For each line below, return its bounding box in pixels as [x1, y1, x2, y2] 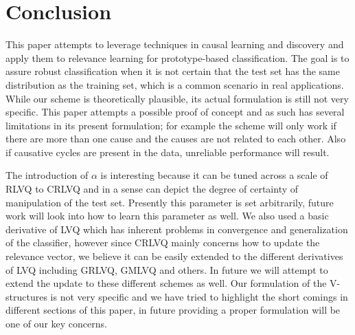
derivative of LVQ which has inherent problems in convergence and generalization [5, 221, 348, 236]
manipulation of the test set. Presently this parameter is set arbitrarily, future [5, 195, 334, 209]
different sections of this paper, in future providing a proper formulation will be [5, 303, 341, 317]
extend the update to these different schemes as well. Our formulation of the [5, 276, 327, 290]
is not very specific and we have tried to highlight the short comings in [50, 289, 348, 303]
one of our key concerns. [5, 316, 107, 330]
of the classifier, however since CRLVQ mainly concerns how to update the [5, 235, 320, 250]
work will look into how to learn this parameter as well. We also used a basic [5, 208, 329, 223]
